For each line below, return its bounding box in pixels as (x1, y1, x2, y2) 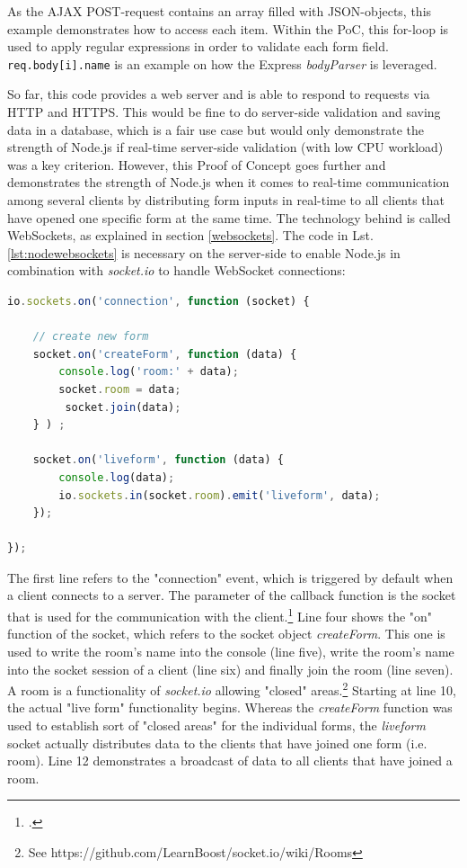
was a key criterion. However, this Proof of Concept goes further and (7, 155, 386, 174)
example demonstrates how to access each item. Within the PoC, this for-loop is (7, 19, 449, 38)
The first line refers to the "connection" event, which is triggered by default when (7, 568, 454, 586)
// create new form (32, 330, 149, 344)
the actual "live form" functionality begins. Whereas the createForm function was (7, 698, 453, 717)
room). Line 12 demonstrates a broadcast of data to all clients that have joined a (7, 751, 453, 770)
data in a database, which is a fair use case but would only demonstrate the (7, 120, 425, 139)
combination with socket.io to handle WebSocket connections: (7, 261, 346, 280)
